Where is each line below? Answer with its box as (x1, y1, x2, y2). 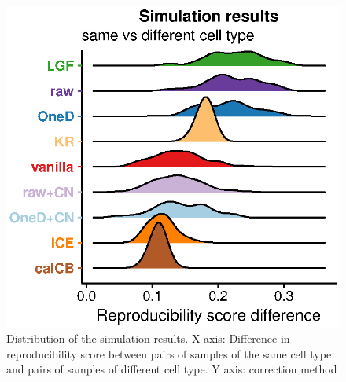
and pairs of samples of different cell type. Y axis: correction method (6, 361, 337, 377)
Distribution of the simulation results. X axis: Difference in (6, 330, 290, 347)
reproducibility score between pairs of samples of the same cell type (6, 345, 332, 362)
